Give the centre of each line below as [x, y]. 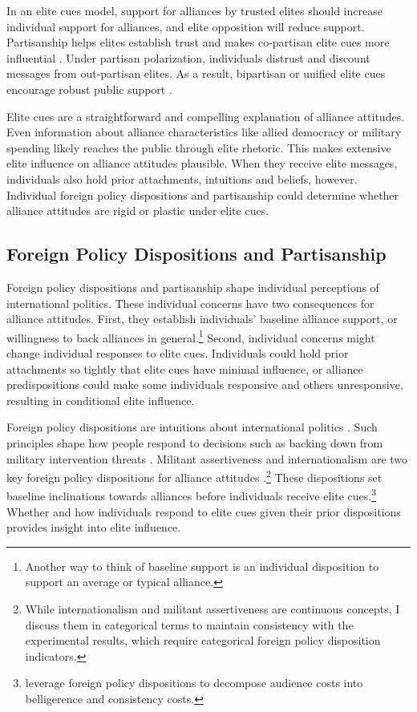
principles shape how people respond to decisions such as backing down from [195, 442]
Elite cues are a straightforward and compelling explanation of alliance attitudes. [206, 116]
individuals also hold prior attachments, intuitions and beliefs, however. [182, 178]
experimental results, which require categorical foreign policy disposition [203, 640]
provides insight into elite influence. [94, 527]
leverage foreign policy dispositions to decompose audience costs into [194, 683]
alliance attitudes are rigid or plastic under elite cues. [138, 210]
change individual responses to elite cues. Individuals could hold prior [178, 352]
